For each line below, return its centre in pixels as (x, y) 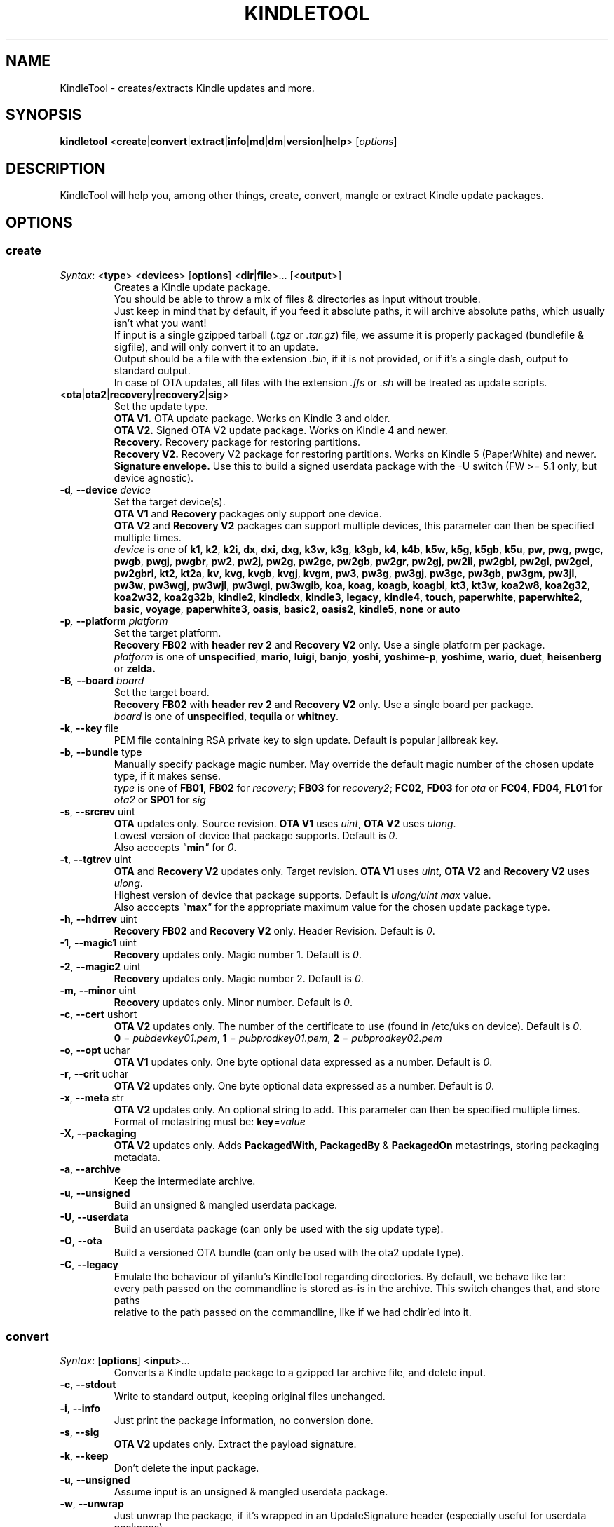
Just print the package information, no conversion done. (244, 1420)
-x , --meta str (92, 1097)
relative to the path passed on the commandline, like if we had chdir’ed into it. (293, 1312)
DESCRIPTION (56, 168)
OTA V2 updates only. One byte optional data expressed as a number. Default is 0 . (304, 1085)
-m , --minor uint (98, 990)
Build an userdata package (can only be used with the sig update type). (279, 1228)
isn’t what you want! (160, 323)
